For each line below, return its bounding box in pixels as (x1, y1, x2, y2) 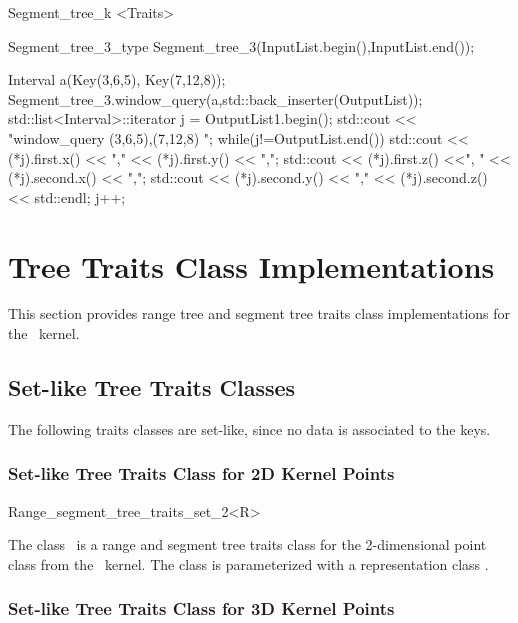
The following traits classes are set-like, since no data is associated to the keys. (8, 418, 491, 439)
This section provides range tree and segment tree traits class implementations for (8, 303, 511, 324)
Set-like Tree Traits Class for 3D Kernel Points (8, 596, 395, 621)
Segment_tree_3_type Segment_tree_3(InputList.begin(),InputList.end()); (8, 35, 475, 56)
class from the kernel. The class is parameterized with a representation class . (8, 553, 489, 574)
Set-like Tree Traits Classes (8, 372, 296, 403)
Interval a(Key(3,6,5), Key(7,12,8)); (8, 69, 226, 90)
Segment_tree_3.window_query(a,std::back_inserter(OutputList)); (8, 88, 423, 109)
